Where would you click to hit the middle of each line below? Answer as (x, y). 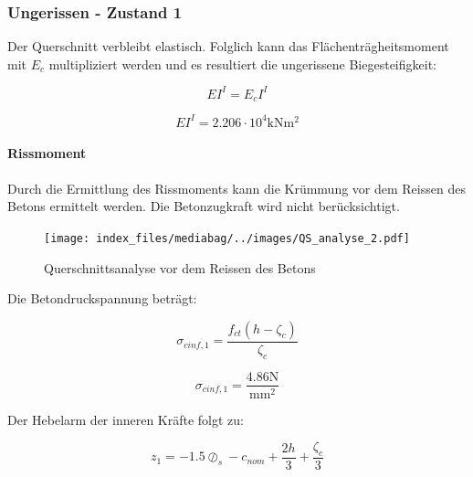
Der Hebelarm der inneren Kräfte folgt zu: (126, 419)
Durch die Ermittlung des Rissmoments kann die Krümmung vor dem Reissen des (236, 188)
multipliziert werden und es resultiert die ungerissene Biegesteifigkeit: (242, 64)
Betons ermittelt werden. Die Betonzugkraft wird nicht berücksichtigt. (204, 206)
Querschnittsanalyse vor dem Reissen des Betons (180, 267)
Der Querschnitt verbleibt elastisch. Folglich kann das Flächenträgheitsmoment (228, 46)
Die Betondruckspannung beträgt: (102, 298)
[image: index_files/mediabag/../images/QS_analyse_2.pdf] (227, 238)
